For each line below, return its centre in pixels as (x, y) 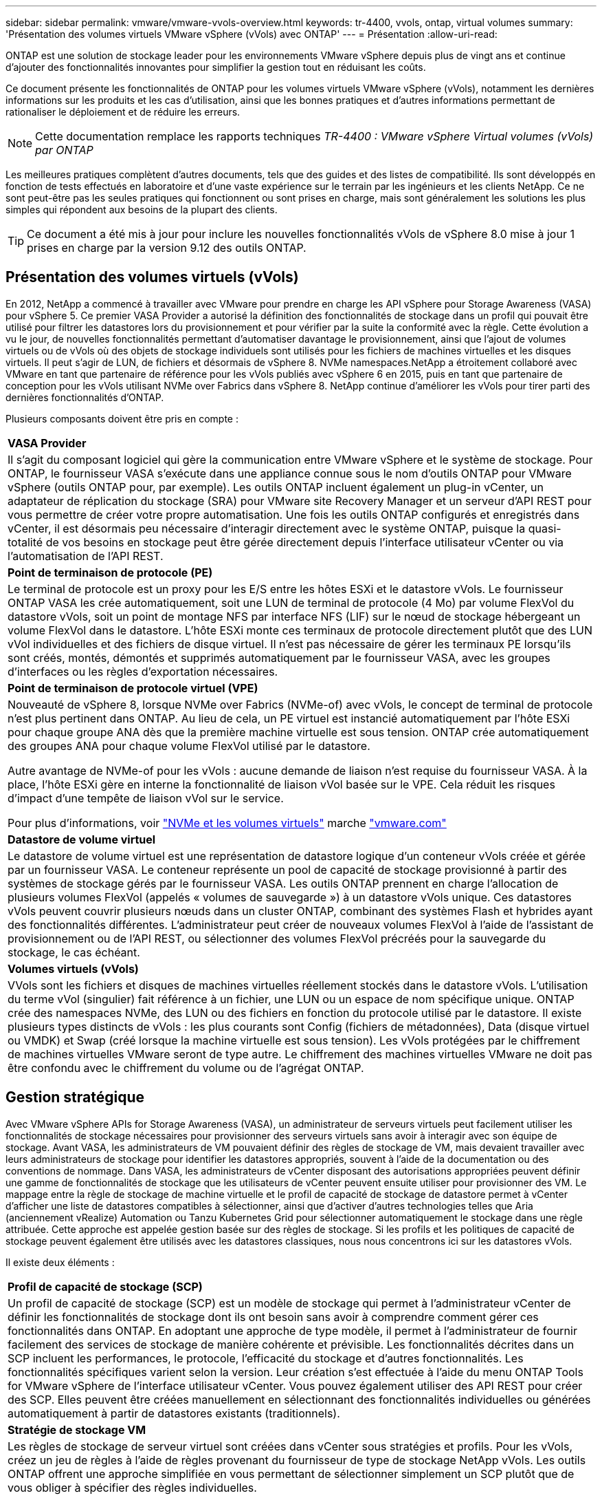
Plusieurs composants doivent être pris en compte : (122, 418)
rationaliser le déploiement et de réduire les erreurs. (123, 112)
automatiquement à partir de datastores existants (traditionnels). (174, 1413)
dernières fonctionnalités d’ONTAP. (85, 397)
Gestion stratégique (75, 1097)
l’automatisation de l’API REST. (86, 556)
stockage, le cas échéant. (74, 952)
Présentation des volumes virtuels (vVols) (152, 277)
